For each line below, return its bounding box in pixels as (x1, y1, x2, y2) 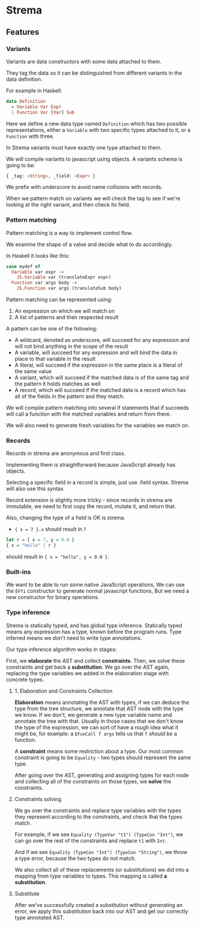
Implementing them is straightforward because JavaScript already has (6, 461, 176, 469)
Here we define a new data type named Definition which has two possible (6, 120, 188, 127)
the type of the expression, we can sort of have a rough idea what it (14, 723, 179, 730)
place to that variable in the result (14, 355, 96, 363)
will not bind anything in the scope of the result (14, 343, 128, 350)
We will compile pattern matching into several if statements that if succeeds (6, 404, 189, 411)
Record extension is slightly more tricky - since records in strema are (6, 497, 173, 504)
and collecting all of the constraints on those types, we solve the (14, 778, 172, 785)
